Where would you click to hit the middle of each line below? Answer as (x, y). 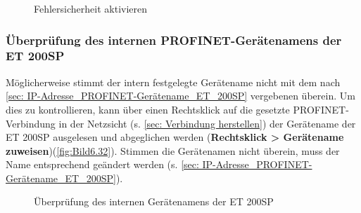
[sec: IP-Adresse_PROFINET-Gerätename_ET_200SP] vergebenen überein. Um (180, 96)
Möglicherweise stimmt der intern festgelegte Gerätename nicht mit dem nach (173, 82)
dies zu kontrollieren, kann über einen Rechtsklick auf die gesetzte (148, 109)
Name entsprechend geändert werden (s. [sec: (102, 164)
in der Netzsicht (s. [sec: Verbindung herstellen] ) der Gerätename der (207, 123)
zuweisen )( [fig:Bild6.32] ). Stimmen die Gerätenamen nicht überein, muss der (173, 150)
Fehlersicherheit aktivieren (91, 8)
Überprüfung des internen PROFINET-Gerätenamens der (174, 40)
